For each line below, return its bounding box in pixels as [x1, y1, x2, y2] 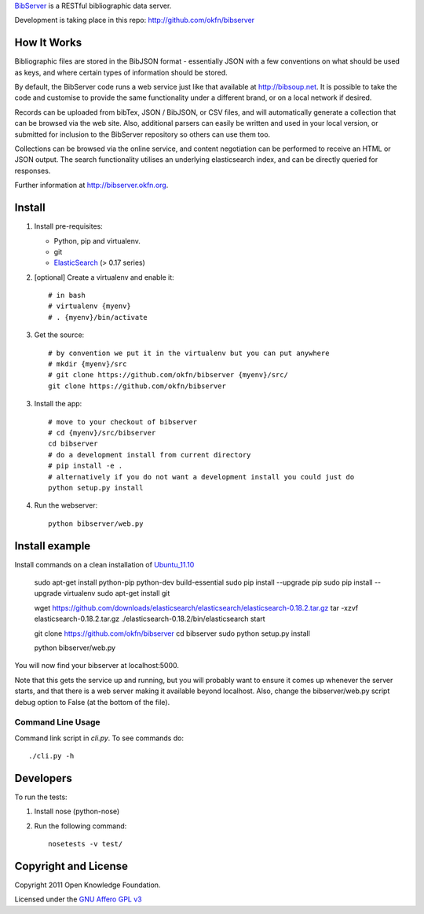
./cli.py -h [28, 751, 75, 761]
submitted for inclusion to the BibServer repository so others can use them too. [14, 130, 271, 139]
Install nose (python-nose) [34, 806, 120, 817]
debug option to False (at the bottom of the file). [14, 697, 170, 707]
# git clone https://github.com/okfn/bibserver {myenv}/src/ [48, 370, 288, 380]
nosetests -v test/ [48, 839, 123, 849]
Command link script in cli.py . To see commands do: [14, 733, 185, 743]
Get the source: [34, 330, 85, 340]
